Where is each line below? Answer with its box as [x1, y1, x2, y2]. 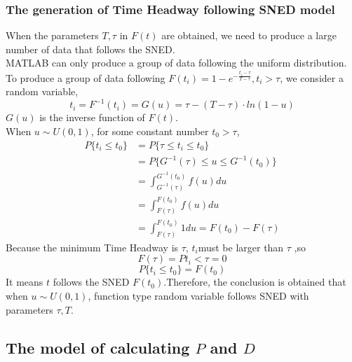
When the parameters [6, 28, 99, 43]
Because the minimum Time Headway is [6, 239, 179, 254]
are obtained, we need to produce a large [161, 28, 337, 43]
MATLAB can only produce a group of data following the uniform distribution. [6, 55, 347, 70]
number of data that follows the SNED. [6, 41, 175, 56]
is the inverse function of [39, 110, 145, 125]
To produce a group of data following [6, 70, 165, 85]
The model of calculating [6, 336, 190, 358]
